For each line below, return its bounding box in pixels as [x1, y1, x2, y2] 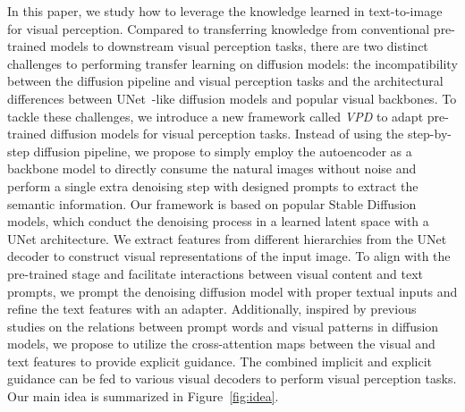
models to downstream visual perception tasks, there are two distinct [50, 37, 428, 55]
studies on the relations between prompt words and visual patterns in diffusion [7, 316, 439, 335]
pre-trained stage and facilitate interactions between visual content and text [7, 264, 424, 282]
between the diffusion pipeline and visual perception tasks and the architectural [7, 71, 444, 90]
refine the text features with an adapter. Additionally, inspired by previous [7, 299, 417, 318]
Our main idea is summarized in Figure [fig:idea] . [7, 387, 279, 406]
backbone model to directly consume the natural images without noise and [7, 159, 417, 178]
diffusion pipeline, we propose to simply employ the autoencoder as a [33, 141, 412, 160]
